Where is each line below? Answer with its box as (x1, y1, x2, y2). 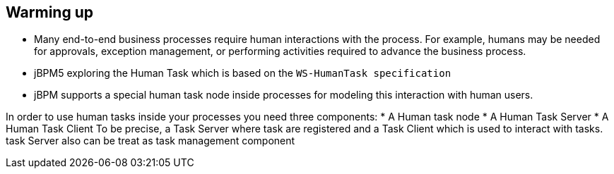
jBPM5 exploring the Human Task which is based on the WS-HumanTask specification (34, 67, 451, 80)
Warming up (6, 4, 93, 21)
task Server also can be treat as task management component (6, 135, 295, 147)
